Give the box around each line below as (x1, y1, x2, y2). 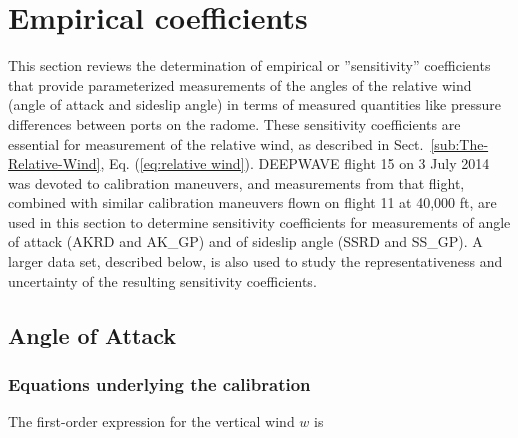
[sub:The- (430, 133, 489, 154)
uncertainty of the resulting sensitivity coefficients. (8, 270, 317, 291)
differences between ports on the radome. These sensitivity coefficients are (8, 113, 461, 134)
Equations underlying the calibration (8, 371, 311, 396)
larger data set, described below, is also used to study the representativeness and (8, 251, 503, 272)
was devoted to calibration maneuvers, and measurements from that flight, (8, 172, 465, 193)
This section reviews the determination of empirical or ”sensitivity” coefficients (8, 55, 491, 76)
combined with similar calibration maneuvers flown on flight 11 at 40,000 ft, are (8, 192, 497, 213)
